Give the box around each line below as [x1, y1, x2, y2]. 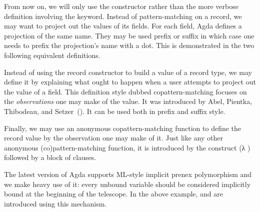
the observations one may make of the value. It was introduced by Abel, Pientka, [4, 96, 252, 106]
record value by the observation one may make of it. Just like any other [4, 132, 223, 143]
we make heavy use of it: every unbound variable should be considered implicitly [4, 178, 251, 189]
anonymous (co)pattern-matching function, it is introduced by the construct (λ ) [4, 142, 250, 152]
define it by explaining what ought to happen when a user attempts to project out [4, 76, 256, 87]
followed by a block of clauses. [4, 152, 96, 162]
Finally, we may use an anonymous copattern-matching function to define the [4, 122, 241, 133]
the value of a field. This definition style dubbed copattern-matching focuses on [4, 86, 247, 96]
